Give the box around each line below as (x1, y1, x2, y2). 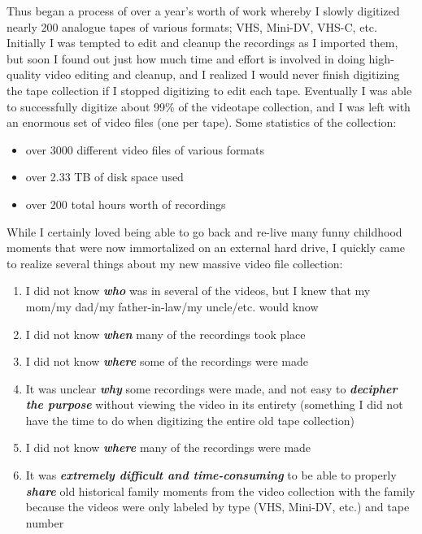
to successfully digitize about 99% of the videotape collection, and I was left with (7, 98, 411, 115)
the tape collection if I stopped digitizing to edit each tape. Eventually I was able (7, 81, 412, 98)
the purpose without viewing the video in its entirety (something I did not (25, 396, 403, 413)
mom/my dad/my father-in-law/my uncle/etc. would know (25, 297, 319, 315)
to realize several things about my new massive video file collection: (7, 254, 343, 271)
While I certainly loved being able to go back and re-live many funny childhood (7, 223, 402, 240)
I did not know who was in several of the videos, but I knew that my (25, 282, 371, 299)
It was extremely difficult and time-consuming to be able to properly (25, 467, 397, 484)
